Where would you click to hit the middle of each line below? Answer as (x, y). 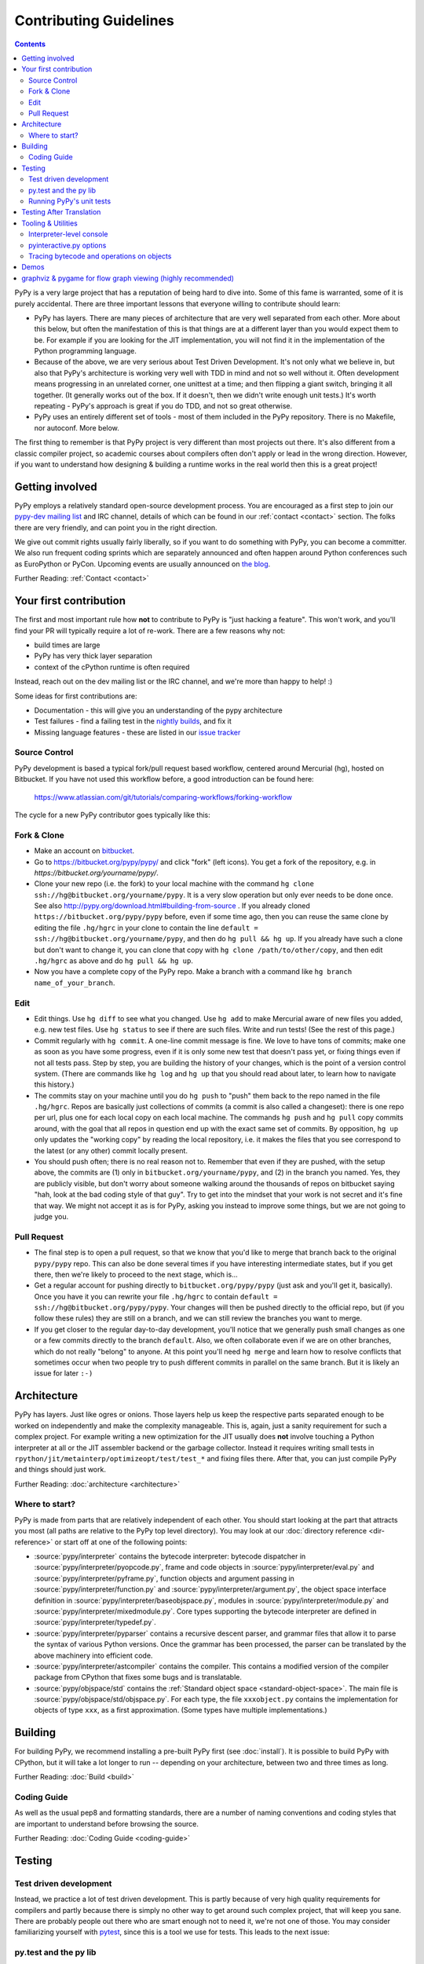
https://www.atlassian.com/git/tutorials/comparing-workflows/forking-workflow (163, 797)
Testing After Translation (61, 212)
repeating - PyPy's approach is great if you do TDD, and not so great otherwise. (163, 406)
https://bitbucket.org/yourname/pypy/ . (96, 873)
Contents (30, 44)
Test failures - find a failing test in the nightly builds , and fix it (133, 721)
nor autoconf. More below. (77, 427)
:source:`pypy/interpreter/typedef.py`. (95, 1622)
